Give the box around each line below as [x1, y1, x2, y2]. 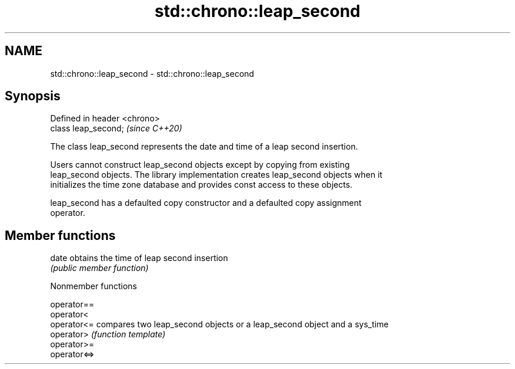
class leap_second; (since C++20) [50, 123, 182, 134]
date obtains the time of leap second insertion [50, 253, 228, 263]
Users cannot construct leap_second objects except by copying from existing [50, 160, 350, 170]
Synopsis [5, 89, 61, 104]
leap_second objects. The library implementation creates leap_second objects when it [50, 170, 383, 180]
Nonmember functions [50, 281, 137, 292]
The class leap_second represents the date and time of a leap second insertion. [50, 141, 358, 152]
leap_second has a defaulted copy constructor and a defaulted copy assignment [50, 198, 362, 208]
